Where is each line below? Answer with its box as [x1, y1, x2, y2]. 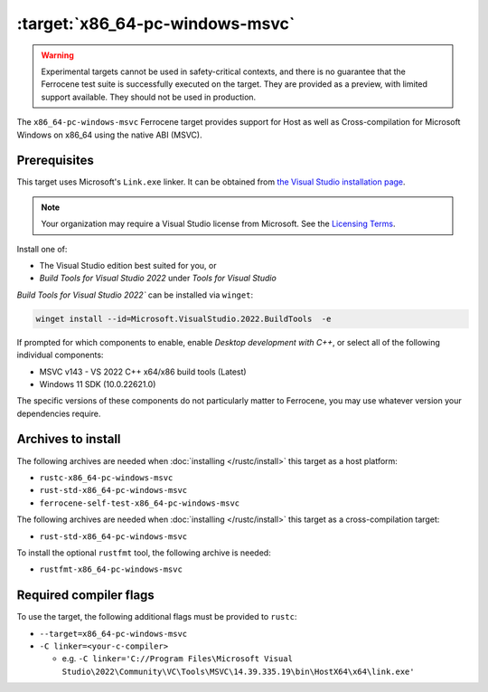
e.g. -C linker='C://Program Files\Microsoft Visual [61, 653, 294, 664]
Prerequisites [16, 153, 94, 168]
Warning [41, 50, 74, 61]
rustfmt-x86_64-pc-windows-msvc [39, 564, 183, 574]
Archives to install [16, 431, 121, 447]
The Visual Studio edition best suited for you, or [39, 260, 217, 270]
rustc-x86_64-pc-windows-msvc [39, 472, 174, 483]
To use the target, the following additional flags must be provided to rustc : [16, 611, 297, 622]
